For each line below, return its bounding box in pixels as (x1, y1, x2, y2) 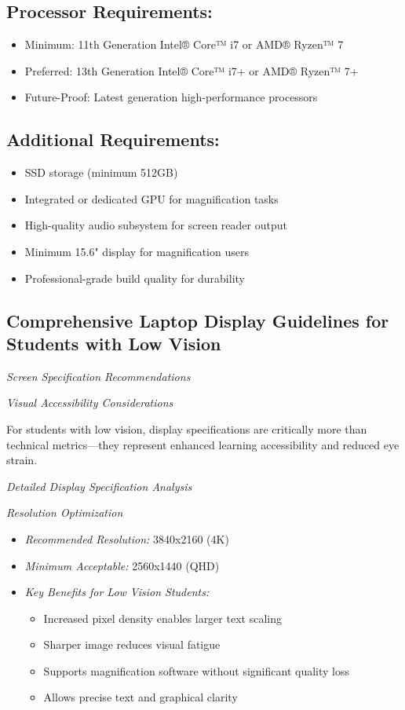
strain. (6, 452, 38, 468)
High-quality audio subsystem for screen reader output (24, 217, 287, 233)
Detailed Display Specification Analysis (6, 478, 192, 494)
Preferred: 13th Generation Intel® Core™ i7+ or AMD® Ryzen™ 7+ (24, 62, 359, 79)
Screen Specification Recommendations (6, 368, 191, 384)
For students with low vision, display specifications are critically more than (6, 420, 367, 437)
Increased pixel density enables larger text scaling (43, 609, 282, 626)
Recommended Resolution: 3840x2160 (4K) (24, 530, 229, 547)
